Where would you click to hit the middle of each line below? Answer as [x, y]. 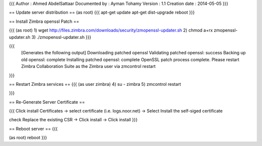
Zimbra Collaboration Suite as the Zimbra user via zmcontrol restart [88, 66]
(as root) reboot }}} [28, 138]
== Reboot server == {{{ [33, 129]
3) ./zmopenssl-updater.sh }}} [61, 37]
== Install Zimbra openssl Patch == [44, 21]
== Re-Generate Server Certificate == [47, 102]
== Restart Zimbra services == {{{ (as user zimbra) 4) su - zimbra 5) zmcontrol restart [95, 84]
